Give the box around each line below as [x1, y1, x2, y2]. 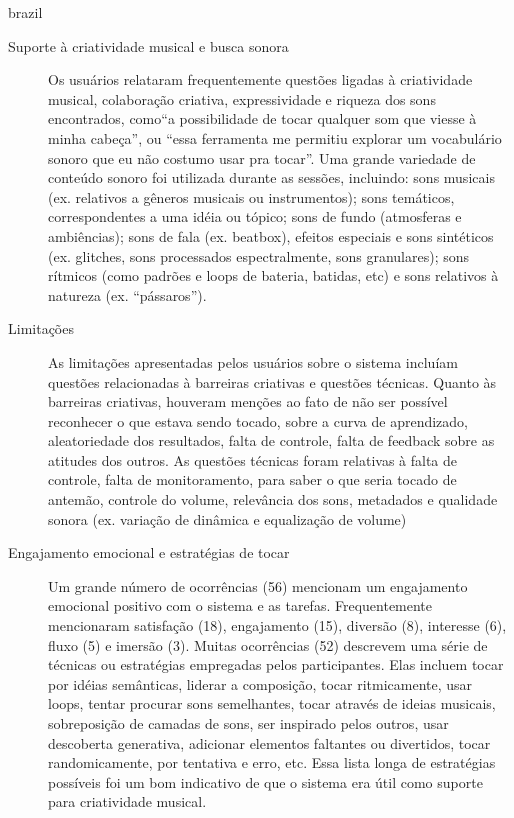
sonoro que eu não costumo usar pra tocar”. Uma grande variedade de [48, 147, 476, 168]
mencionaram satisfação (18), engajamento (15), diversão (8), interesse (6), [48, 615, 507, 636]
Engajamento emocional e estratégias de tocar [8, 542, 290, 563]
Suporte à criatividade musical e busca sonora [8, 35, 289, 56]
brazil [8, 2, 43, 22]
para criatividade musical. [48, 791, 207, 812]
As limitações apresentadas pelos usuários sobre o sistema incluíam [48, 351, 458, 372]
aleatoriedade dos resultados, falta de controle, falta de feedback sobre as [48, 430, 495, 451]
